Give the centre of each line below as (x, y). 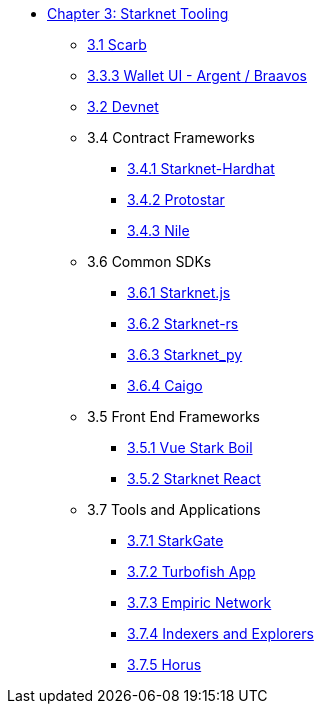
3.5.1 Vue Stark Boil (190, 447)
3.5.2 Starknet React (194, 478)
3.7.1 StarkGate (175, 540)
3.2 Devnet (123, 106)
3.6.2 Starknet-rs (183, 323)
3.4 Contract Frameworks (171, 137)
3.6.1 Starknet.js (179, 292)
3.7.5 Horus (164, 664)
